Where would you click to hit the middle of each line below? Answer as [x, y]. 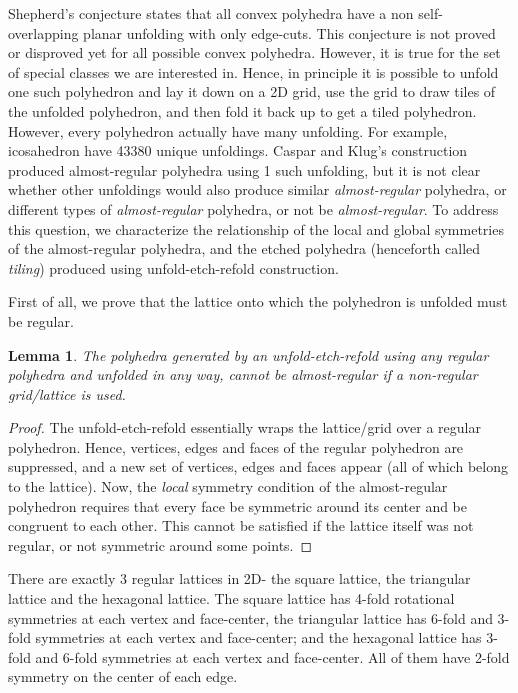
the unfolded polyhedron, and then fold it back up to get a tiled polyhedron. [242, 110]
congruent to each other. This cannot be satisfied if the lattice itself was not [241, 525]
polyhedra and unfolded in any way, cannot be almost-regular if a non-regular [243, 374]
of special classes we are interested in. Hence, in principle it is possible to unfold [253, 71]
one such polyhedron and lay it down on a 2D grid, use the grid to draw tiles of [252, 91]
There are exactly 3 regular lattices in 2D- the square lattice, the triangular [239, 578]
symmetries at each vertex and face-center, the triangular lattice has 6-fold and [250, 617]
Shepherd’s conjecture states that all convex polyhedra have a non [211, 13]
